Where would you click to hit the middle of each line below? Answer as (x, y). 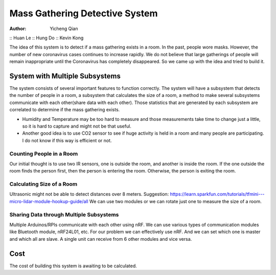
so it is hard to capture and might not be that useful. (77, 126)
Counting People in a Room (44, 154)
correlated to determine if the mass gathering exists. (65, 110)
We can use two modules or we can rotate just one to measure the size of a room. (176, 201)
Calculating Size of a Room (43, 184)
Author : (18, 29)
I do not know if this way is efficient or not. (67, 140)
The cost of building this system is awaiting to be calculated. (73, 266)
